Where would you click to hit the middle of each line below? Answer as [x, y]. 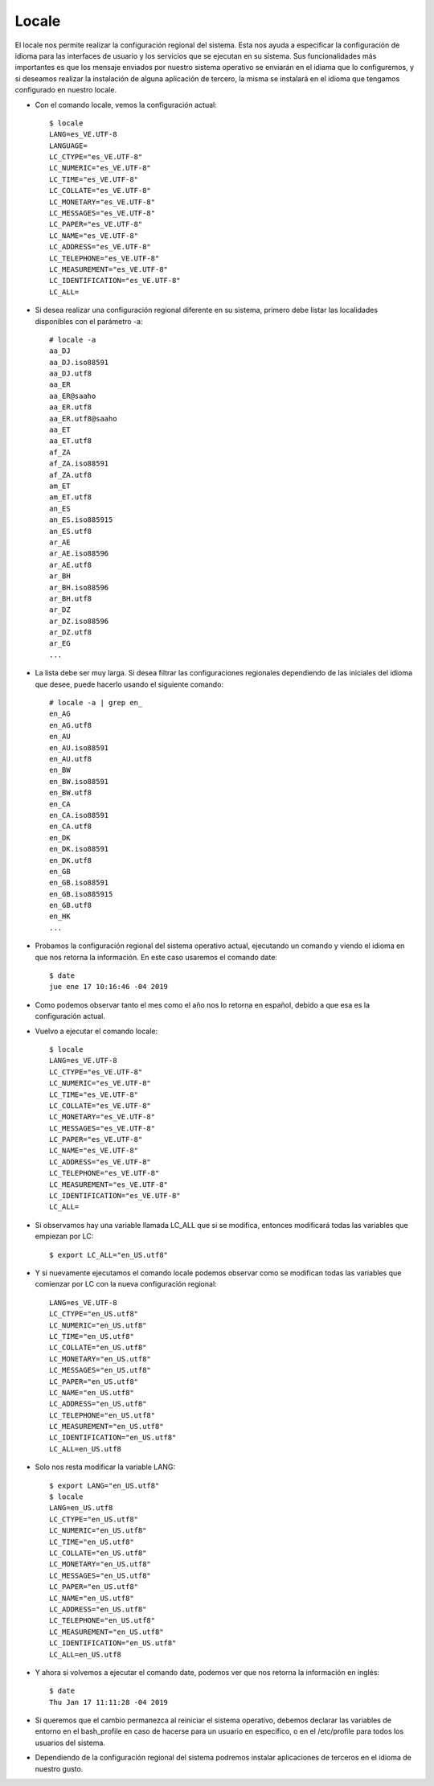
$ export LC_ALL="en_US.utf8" [109, 1255]
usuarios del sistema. [70, 1743]
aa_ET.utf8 [71, 441]
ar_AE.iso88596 [79, 554]
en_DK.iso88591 [79, 849]
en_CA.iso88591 [79, 815]
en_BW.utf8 [71, 793]
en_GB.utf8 [71, 905]
